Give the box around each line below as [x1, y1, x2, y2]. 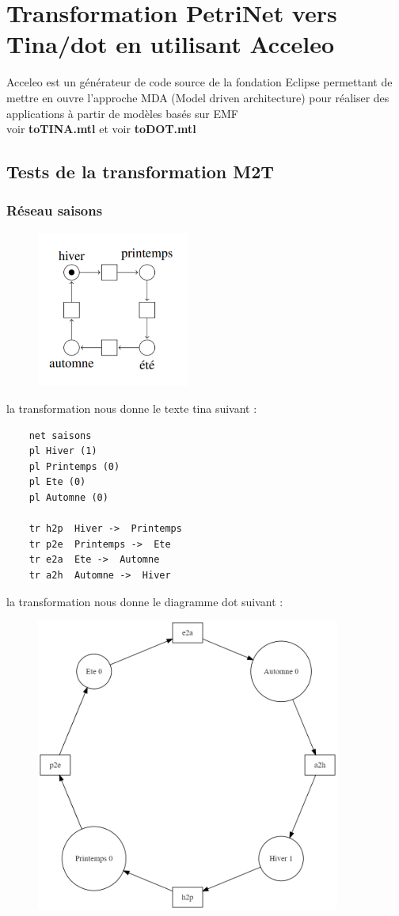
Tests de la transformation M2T [6, 159, 275, 184]
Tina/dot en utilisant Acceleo [6, 28, 334, 60]
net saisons [28, 429, 92, 441]
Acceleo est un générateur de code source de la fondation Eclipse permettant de [6, 74, 393, 90]
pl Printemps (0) [28, 460, 120, 472]
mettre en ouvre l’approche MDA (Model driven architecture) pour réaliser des [6, 89, 389, 105]
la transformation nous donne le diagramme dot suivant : [6, 593, 283, 609]
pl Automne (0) [28, 492, 108, 503]
